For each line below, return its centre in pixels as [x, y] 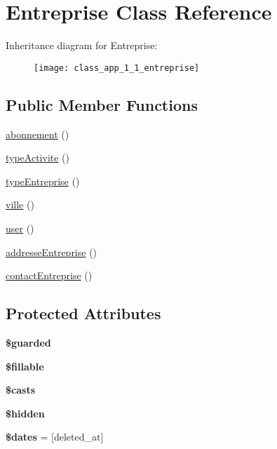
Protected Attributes [83, 313]
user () [20, 228]
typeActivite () [38, 158]
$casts [20, 390]
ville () [20, 205]
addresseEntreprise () [52, 252]
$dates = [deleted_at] [55, 437]
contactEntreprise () [49, 275]
